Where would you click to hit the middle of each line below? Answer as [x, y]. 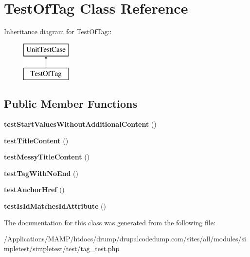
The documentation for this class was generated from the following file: [110, 222]
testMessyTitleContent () [47, 157]
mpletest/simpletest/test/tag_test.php [62, 248]
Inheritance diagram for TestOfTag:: [58, 31]
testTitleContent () [36, 140]
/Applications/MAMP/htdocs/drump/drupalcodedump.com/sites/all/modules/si [125, 239]
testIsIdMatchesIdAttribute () [55, 206]
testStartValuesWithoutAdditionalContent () [80, 124]
